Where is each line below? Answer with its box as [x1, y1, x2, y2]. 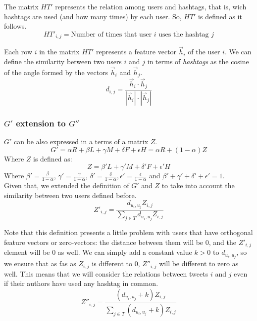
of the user [188, 46, 220, 57]
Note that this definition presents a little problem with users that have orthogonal [4, 227, 253, 238]
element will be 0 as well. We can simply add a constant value [4, 247, 192, 257]
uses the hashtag [158, 31, 209, 38]
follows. [4, 21, 27, 31]
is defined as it [198, 11, 242, 21]
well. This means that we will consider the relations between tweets [4, 268, 208, 279]
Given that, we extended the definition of [4, 180, 129, 191]
